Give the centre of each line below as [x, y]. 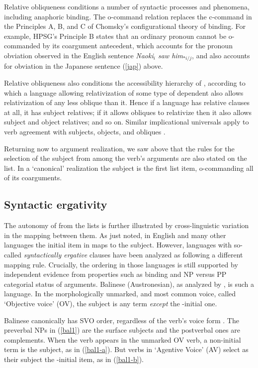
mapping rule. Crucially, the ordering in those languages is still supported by [121, 264]
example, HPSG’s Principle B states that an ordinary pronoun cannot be [115, 36]
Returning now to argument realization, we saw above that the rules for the [119, 148]
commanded [22, 46]
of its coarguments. [33, 178]
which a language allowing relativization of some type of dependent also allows [124, 92]
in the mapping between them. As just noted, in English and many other [115, 235]
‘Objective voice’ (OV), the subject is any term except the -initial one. [111, 303]
